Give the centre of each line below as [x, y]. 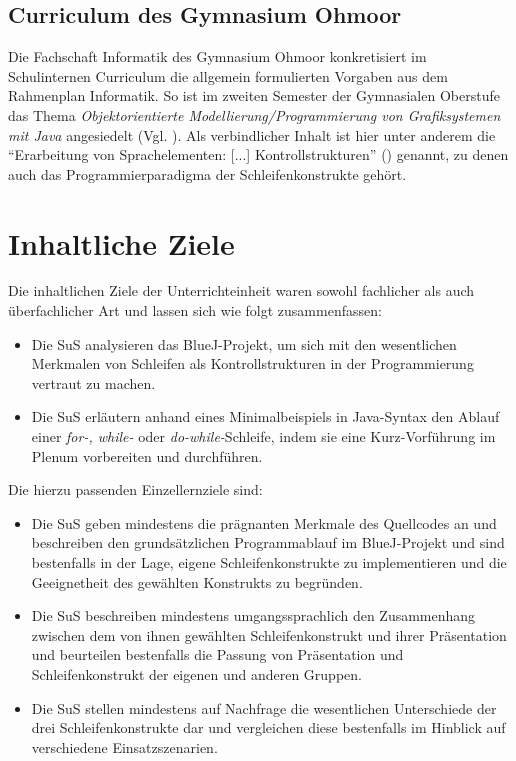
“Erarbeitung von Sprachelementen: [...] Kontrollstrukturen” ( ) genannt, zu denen [258, 154]
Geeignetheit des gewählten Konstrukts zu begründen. [197, 581]
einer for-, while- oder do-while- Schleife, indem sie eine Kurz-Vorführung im [263, 436]
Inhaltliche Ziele [121, 242]
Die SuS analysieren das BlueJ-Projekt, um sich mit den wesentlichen [244, 343]
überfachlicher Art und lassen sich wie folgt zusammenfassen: [195, 310]
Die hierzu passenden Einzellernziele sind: [135, 489]
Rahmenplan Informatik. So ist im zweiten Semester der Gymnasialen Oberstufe [254, 95]
